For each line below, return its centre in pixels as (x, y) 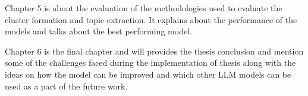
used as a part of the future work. (66, 86)
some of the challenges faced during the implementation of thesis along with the (150, 63)
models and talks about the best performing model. (98, 31)
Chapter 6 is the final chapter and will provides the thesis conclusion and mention (154, 51)
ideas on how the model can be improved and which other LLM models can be (148, 74)
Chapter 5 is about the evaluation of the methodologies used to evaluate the (144, 8)
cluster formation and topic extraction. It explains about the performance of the (151, 19)
